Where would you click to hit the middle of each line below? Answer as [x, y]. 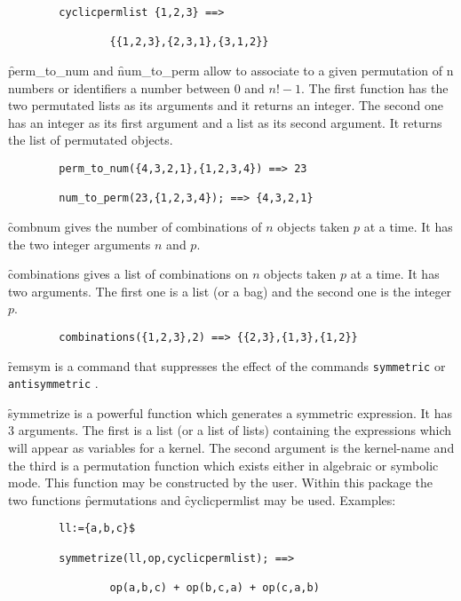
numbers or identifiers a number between [119, 87]
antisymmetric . [53, 383]
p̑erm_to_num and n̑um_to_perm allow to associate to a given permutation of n [231, 70]
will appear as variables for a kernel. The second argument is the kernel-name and [231, 448]
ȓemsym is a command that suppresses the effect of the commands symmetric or [227, 365]
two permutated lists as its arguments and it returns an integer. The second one [226, 105]
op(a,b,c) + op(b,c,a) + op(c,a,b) [215, 588]
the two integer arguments [79, 244]
